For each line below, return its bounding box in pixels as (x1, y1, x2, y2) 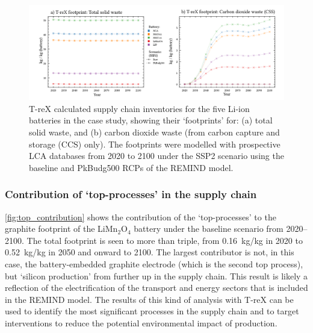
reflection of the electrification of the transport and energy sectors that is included (5, 281, 308, 294)
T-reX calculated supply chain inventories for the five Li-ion (29, 102, 250, 114)
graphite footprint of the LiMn (5, 222, 118, 235)
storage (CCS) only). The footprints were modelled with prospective (29, 137, 280, 150)
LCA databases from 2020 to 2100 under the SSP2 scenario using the (29, 149, 284, 162)
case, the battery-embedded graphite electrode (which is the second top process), (5, 257, 303, 270)
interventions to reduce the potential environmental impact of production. (5, 316, 277, 329)
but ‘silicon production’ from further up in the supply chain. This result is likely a (5, 269, 308, 282)
